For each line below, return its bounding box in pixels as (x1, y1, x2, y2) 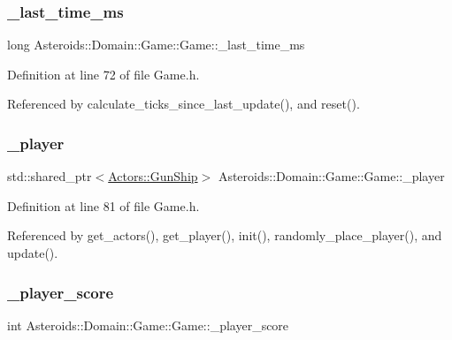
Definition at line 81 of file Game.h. (7, 196, 200, 215)
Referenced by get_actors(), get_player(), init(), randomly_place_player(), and (7, 226, 442, 245)
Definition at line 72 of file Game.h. (7, 64, 200, 83)
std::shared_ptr (7, 167, 92, 185)
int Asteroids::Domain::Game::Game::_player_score (7, 315, 289, 334)
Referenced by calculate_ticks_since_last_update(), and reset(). (7, 94, 360, 113)
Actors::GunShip (108, 167, 198, 185)
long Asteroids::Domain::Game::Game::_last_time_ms (7, 35, 305, 54)
